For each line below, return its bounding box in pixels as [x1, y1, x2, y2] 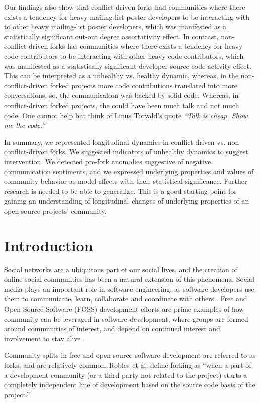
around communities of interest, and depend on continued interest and [4, 323, 220, 334]
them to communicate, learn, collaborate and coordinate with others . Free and [4, 293, 247, 304]
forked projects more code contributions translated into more [50, 80, 237, 90]
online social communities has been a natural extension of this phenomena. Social [4, 274, 254, 284]
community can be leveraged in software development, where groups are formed [4, 313, 248, 324]
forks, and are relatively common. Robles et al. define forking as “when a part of [4, 359, 251, 370]
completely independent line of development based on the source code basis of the [4, 379, 255, 390]
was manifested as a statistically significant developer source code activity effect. [4, 60, 251, 71]
